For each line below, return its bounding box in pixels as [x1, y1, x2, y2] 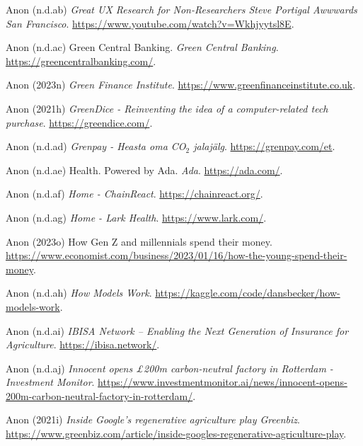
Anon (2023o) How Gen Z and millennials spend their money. [6, 234, 272, 248]
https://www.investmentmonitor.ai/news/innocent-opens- [98, 374, 347, 389]
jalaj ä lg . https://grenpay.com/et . [193, 139, 335, 154]
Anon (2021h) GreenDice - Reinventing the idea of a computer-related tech [6, 101, 328, 115]
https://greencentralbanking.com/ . [6, 53, 156, 68]
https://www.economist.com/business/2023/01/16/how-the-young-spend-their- [6, 248, 347, 263]
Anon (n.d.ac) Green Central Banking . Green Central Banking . [6, 40, 279, 55]
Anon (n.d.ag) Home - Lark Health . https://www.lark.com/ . [6, 210, 267, 224]
